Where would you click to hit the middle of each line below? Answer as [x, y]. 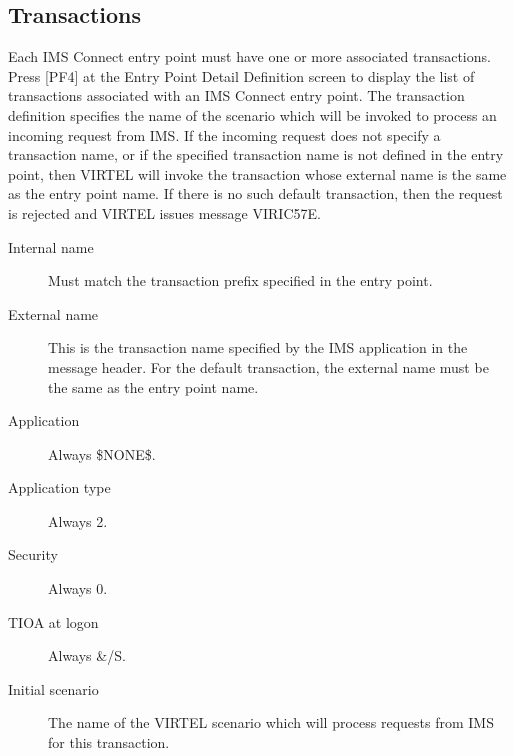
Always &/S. [87, 655]
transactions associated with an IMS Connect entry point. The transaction [236, 95]
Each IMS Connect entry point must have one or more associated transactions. [249, 56]
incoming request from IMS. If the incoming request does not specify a [224, 134]
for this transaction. [109, 742]
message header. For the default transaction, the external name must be [268, 366]
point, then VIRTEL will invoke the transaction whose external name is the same [257, 173]
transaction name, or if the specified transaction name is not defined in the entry [256, 154]
